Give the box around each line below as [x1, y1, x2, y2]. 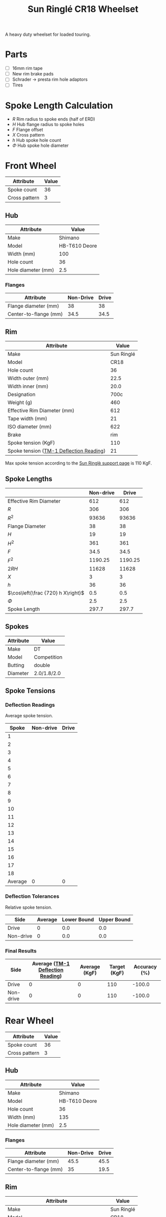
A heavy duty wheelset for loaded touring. [5, 31, 91, 38]
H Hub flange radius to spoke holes [12, 122, 84, 128]
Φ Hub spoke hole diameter [12, 142, 69, 148]
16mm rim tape [12, 66, 43, 71]
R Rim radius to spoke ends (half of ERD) [12, 116, 95, 122]
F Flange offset [12, 127, 43, 133]
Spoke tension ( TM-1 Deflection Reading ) [7, 448, 106, 455]
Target [109, 963, 125, 970]
